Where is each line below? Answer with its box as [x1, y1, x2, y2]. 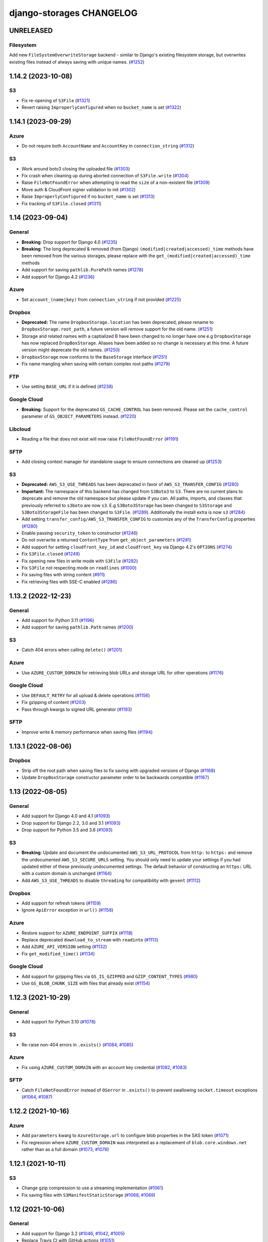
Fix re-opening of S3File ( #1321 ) [21, 97, 90, 103]
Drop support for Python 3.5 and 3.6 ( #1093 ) [21, 827, 113, 833]
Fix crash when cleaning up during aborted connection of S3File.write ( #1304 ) [21, 172, 189, 178]
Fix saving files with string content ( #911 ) [21, 572, 105, 578]
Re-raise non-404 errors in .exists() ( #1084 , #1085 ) [21, 1041, 134, 1048]
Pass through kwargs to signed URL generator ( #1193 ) [21, 706, 133, 712]
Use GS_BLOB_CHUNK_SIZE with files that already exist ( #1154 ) [21, 980, 150, 986]
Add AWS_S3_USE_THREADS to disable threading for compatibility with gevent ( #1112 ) [21, 877, 201, 883]
